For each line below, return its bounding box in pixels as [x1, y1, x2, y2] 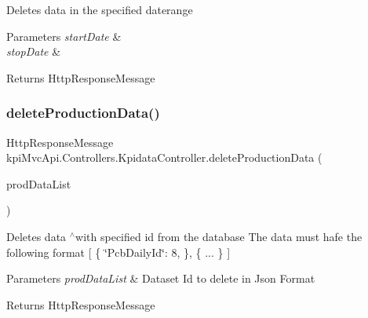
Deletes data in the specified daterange [6, 2, 193, 17]
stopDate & [6, 43, 61, 60]
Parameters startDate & [6, 27, 122, 44]
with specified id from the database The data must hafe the [75, 228, 363, 244]
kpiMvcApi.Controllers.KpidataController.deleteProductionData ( [6, 149, 322, 166]
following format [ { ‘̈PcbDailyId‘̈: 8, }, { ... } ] [6, 243, 231, 260]
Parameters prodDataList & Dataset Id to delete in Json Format [6, 270, 315, 287]
